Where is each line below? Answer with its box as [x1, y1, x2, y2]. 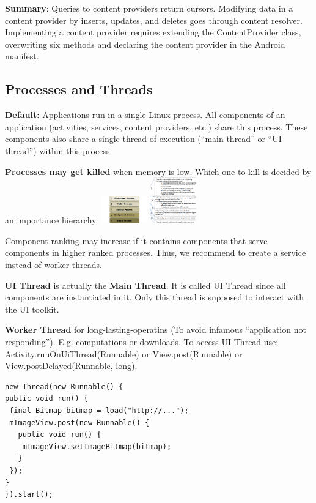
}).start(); [5, 490, 53, 499]
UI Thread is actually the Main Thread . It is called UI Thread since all [5, 278, 286, 291]
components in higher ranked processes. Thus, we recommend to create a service [5, 246, 306, 259]
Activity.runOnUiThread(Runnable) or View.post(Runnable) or [5, 347, 243, 360]
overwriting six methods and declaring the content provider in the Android [5, 37, 285, 50]
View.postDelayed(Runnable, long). [5, 359, 138, 372]
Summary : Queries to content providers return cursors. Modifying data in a [5, 2, 293, 14]
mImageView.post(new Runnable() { [9, 418, 150, 427]
